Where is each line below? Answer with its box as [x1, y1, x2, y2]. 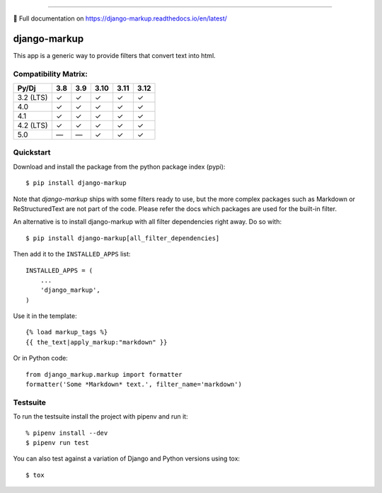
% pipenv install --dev [25, 429, 108, 437]
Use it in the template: [13, 312, 77, 320]
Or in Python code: [13, 354, 69, 363]
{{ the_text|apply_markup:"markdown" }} [25, 338, 168, 346]
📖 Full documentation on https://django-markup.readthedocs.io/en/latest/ [13, 14, 228, 23]
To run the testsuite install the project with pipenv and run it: [13, 412, 188, 421]
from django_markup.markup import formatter [25, 370, 183, 378]
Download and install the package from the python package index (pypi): [13, 162, 226, 171]
